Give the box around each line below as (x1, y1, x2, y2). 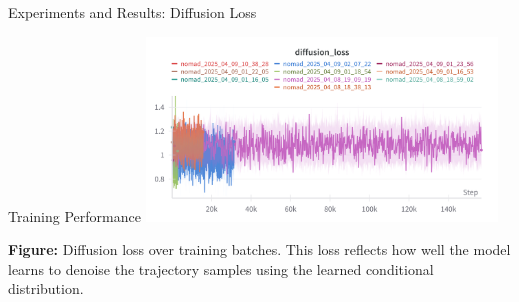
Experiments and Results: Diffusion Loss (8, 2, 257, 22)
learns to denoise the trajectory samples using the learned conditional (8, 258, 434, 279)
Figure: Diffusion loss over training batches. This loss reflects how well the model (8, 239, 511, 260)
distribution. (8, 278, 84, 299)
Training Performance (8, 205, 141, 226)
